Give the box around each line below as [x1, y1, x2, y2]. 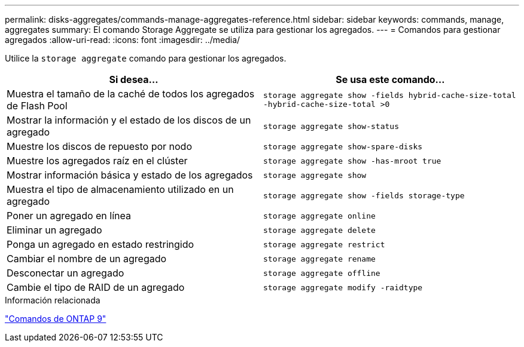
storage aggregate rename [263, 254, 376, 263]
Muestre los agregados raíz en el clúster [7, 155, 188, 167]
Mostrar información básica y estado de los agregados [7, 169, 253, 181]
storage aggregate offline [263, 268, 380, 278]
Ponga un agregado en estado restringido [7, 238, 194, 250]
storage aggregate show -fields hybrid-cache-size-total [263, 91, 516, 100]
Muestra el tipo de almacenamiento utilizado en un [7, 183, 234, 195]
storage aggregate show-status [263, 121, 399, 131]
